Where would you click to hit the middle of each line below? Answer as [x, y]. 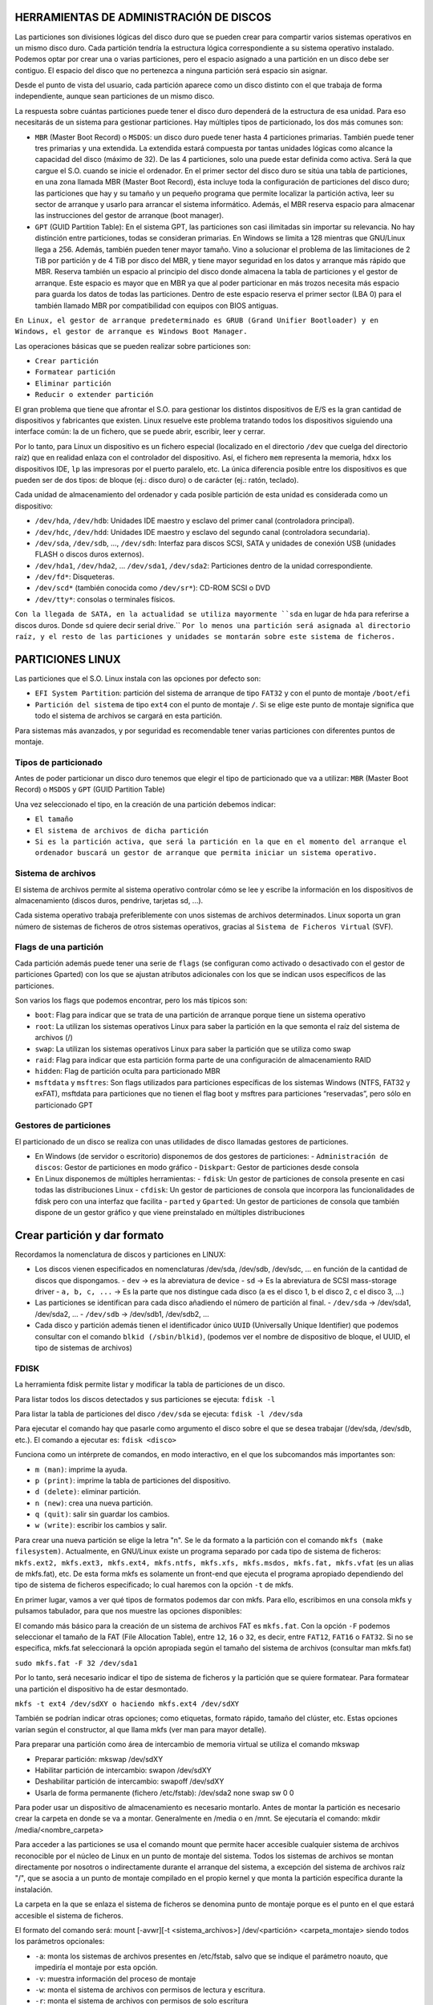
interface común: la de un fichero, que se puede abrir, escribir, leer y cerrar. [140, 431]
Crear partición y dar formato [89, 1235]
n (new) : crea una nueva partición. [94, 1503]
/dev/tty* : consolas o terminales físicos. [105, 599]
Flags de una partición [59, 947]
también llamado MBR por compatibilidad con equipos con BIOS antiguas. [157, 306]
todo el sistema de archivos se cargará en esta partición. [129, 716]
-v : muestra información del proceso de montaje [115, 1979]
